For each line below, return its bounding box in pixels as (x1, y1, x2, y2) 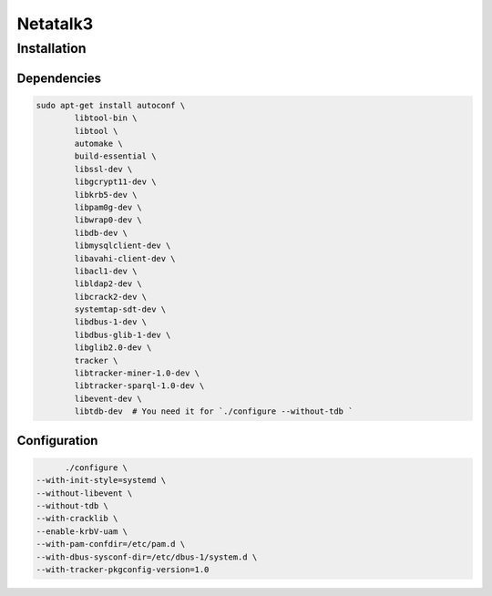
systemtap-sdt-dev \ (74, 304, 167, 314)
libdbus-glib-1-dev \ (74, 329, 171, 340)
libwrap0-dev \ (74, 215, 143, 225)
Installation (16, 40, 87, 57)
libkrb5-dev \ (74, 190, 138, 200)
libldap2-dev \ (74, 279, 143, 289)
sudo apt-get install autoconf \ (36, 100, 186, 110)
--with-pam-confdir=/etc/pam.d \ (36, 539, 186, 550)
